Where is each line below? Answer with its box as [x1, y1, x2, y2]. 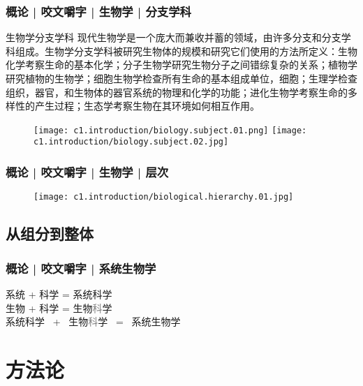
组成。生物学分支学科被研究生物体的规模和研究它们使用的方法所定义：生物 [15, 43, 357, 58]
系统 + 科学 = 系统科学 [6, 286, 112, 301]
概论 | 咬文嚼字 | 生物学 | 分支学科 [6, 2, 191, 20]
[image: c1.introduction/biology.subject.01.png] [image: [34, 125, 307, 135]
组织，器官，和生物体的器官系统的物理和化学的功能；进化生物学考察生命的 [6, 84, 348, 99]
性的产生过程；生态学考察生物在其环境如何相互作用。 [15, 98, 260, 113]
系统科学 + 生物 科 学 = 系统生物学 [6, 314, 181, 329]
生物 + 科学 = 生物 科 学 [6, 300, 112, 315]
